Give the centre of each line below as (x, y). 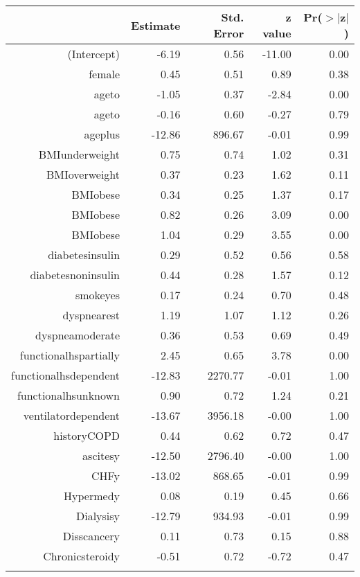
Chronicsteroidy (82, 556)
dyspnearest (91, 315)
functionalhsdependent (66, 375)
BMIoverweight (83, 174)
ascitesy (101, 455)
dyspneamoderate (78, 335)
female (105, 74)
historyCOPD (87, 435)
